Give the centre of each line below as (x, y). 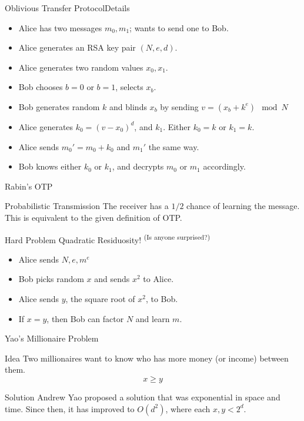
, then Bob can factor (85, 318)
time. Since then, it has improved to (70, 408)
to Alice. (158, 279)
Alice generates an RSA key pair (77, 47)
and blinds (128, 106)
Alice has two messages (60, 27)
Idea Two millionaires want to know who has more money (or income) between (147, 358)
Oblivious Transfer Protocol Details (67, 8)
